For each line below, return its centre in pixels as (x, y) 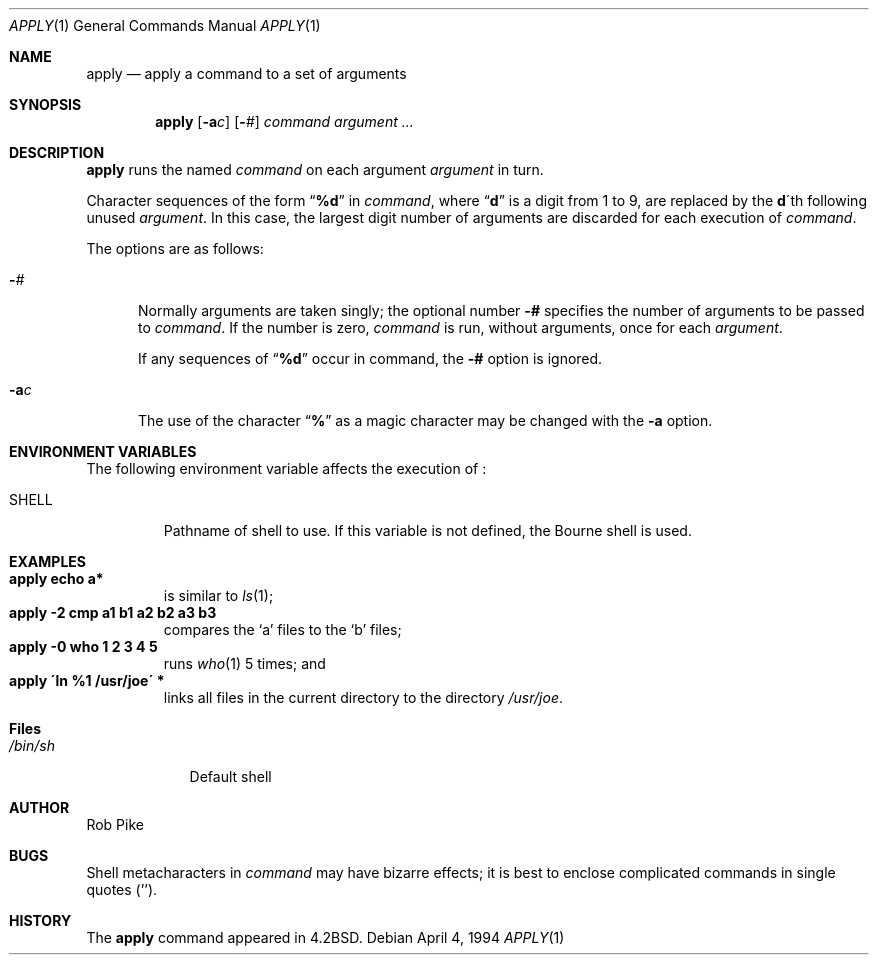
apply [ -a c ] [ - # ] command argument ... (284, 121)
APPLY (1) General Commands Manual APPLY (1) (165, 25)
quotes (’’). (122, 889)
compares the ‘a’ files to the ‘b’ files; (282, 629)
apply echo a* (56, 578)
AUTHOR (39, 807)
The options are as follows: (175, 248)
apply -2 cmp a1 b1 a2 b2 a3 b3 (113, 612)
